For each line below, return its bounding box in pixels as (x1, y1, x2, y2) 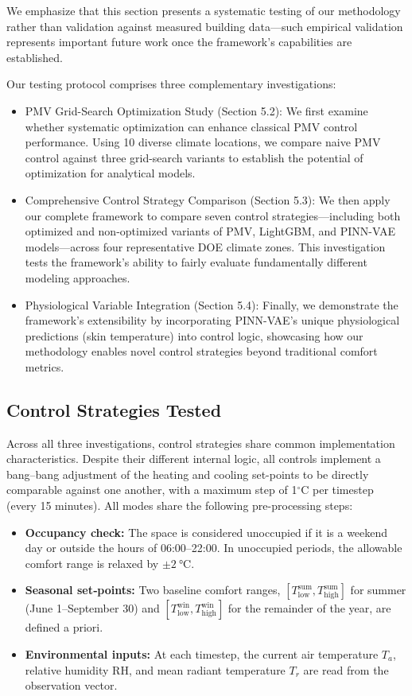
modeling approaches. (25, 269, 130, 286)
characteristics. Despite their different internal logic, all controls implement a (6, 450, 381, 467)
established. (6, 49, 63, 65)
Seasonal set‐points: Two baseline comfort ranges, (25, 581, 281, 598)
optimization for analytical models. (25, 165, 196, 181)
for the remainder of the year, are (227, 600, 391, 616)
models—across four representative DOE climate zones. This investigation (25, 238, 386, 255)
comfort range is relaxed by (25, 554, 159, 571)
